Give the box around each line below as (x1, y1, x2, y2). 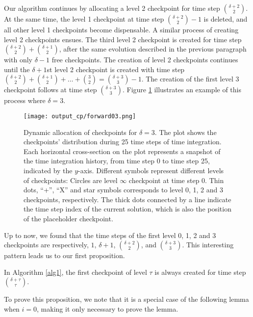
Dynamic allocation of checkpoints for (24, 127, 137, 137)
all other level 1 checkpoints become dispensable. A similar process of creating (4, 25, 239, 34)
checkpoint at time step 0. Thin (128, 175, 224, 185)
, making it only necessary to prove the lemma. (37, 303, 178, 314)
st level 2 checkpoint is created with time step (47, 64, 185, 74)
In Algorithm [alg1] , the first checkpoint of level (4, 266, 147, 277)
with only (4, 54, 32, 65)
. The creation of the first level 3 (141, 74, 239, 84)
